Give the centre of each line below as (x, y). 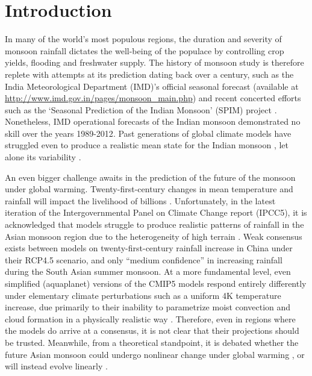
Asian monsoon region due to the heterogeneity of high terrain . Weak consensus (154, 236)
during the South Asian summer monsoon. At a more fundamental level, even (148, 271)
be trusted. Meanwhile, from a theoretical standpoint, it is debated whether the (152, 342)
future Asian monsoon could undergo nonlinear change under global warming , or (155, 354)
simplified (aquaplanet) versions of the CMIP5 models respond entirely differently (156, 283)
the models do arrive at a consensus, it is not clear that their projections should (152, 331)
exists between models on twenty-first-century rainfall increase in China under (149, 248)
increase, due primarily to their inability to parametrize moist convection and (148, 307)
